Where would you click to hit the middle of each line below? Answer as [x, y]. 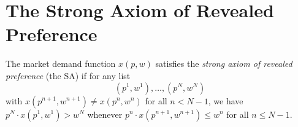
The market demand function [61, 63]
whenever [105, 114]
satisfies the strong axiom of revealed [224, 63]
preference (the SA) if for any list [68, 75]
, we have [226, 100]
